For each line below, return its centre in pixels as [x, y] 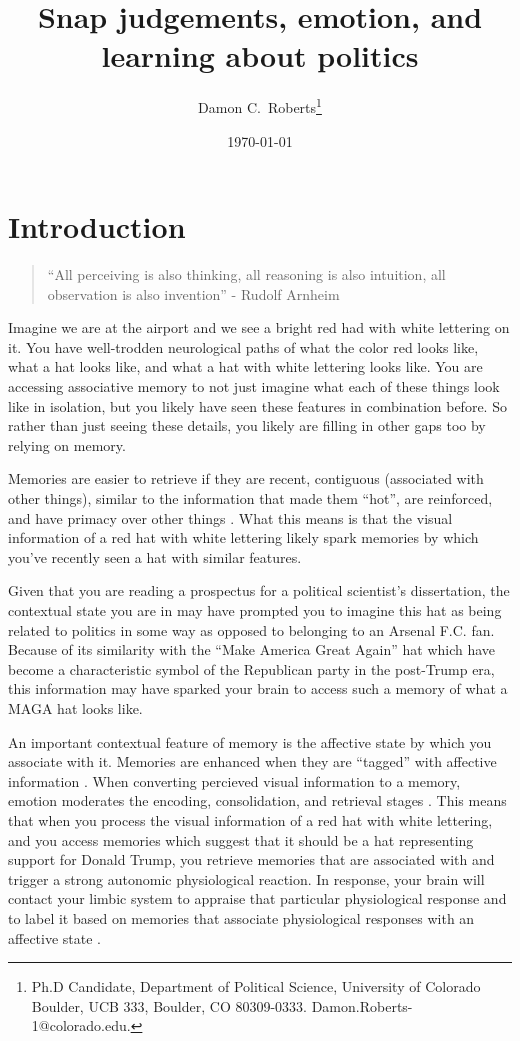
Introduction [97, 226]
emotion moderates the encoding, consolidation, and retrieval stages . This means [257, 800]
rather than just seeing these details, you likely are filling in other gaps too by [247, 425]
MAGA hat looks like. [75, 707]
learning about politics [260, 55]
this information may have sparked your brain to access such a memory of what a [258, 688]
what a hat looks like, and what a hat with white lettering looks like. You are [245, 366]
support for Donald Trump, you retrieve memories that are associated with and [251, 859]
